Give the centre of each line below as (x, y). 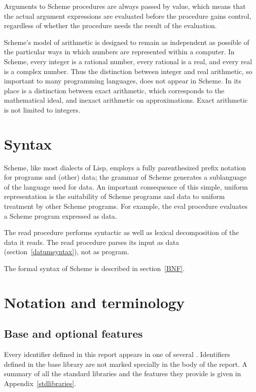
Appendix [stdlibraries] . (40, 383)
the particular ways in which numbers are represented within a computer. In (119, 52)
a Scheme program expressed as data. (60, 216)
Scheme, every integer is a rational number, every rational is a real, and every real (128, 61)
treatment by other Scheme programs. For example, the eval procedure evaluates (126, 206)
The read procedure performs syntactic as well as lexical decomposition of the (122, 232)
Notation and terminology (94, 302)
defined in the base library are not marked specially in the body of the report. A (126, 364)
